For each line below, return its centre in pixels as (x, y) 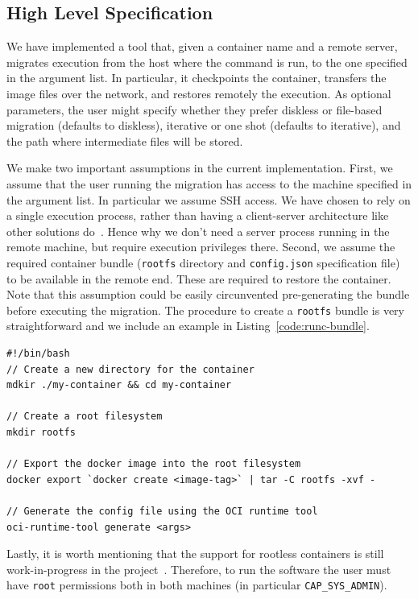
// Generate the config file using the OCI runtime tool (162, 511)
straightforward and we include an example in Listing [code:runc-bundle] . (188, 326)
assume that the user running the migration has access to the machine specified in (209, 183)
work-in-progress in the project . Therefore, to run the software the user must (199, 569)
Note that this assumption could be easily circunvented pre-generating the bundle (208, 294)
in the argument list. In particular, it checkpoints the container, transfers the (197, 78)
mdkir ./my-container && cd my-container (119, 385)
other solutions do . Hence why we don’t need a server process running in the (198, 231)
